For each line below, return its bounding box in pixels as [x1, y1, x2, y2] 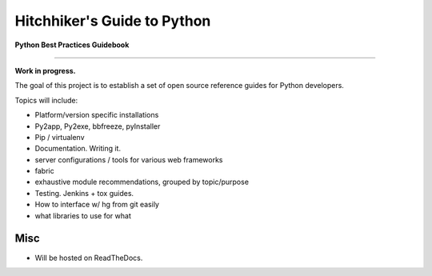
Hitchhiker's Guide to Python [14, 12, 211, 30]
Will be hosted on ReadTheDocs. [34, 253, 143, 262]
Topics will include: [14, 95, 78, 105]
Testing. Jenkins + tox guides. [34, 188, 134, 198]
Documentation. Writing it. [34, 144, 122, 154]
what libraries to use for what [34, 210, 131, 220]
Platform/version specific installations [34, 110, 159, 120]
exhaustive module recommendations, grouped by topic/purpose [34, 177, 250, 187]
